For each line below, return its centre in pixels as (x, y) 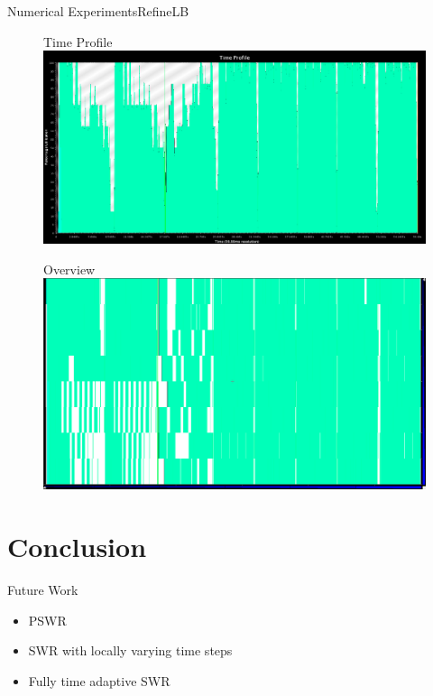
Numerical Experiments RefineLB (98, 11)
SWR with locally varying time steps (130, 650)
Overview (69, 269)
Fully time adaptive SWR (99, 680)
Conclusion (77, 547)
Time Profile (78, 41)
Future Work (43, 590)
